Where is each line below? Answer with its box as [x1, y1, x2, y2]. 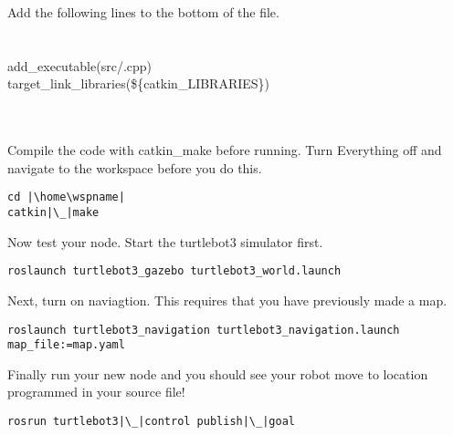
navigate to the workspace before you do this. [7, 158, 262, 177]
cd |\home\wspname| [7, 191, 125, 204]
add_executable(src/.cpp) [7, 56, 153, 75]
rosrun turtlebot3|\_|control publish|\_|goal [7, 415, 295, 428]
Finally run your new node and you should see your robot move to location [7, 364, 428, 383]
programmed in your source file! [7, 382, 185, 401]
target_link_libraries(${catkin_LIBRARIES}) [7, 74, 270, 93]
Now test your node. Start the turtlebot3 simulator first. [7, 232, 323, 251]
